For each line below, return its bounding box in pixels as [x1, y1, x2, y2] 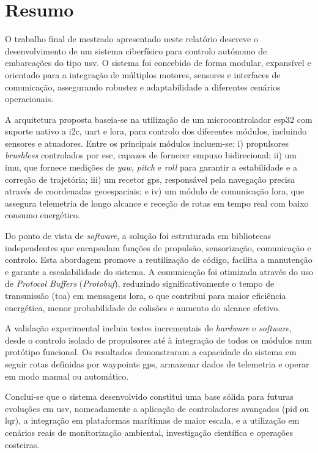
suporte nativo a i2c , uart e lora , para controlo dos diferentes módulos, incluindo [5, 125, 307, 138]
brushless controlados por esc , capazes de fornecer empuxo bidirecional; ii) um [5, 149, 297, 161]
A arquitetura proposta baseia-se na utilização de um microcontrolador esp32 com [5, 112, 312, 125]
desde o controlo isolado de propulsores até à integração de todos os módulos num [5, 333, 312, 346]
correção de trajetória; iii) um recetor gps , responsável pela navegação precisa [5, 172, 295, 185]
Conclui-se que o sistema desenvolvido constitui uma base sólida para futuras [5, 390, 294, 403]
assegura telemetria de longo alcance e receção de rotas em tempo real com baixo [5, 196, 309, 209]
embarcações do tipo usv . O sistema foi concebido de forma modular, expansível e [5, 56, 311, 69]
